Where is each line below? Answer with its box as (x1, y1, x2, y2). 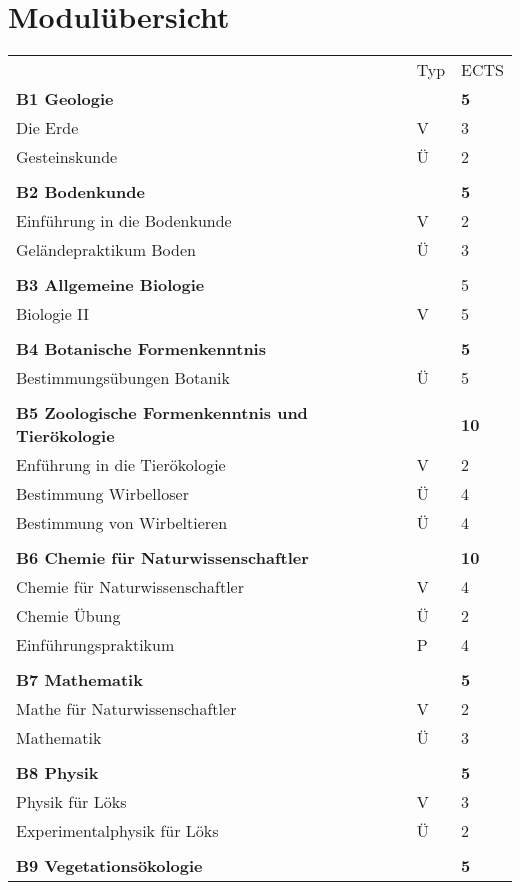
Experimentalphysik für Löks (16, 819, 219, 843)
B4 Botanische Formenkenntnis (16, 337, 266, 361)
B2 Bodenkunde (16, 180, 145, 204)
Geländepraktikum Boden (16, 238, 196, 262)
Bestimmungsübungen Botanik (16, 366, 230, 390)
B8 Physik (16, 761, 99, 785)
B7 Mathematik (16, 668, 143, 692)
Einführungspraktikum (16, 633, 175, 657)
